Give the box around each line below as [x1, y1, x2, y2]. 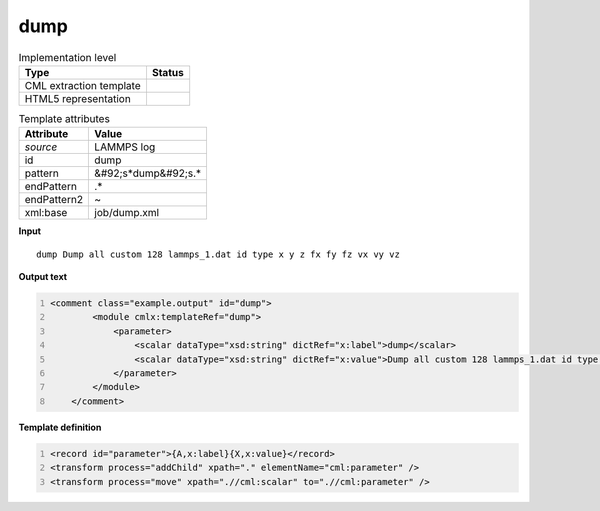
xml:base [24, 206, 68, 220]
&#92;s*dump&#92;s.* [94, 166, 202, 180]
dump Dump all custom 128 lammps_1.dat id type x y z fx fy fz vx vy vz [36, 248, 400, 260]
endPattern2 [24, 193, 84, 207]
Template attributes [18, 112, 110, 126]
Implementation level [18, 50, 117, 64]
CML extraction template [24, 78, 141, 92]
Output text [18, 271, 68, 283]
